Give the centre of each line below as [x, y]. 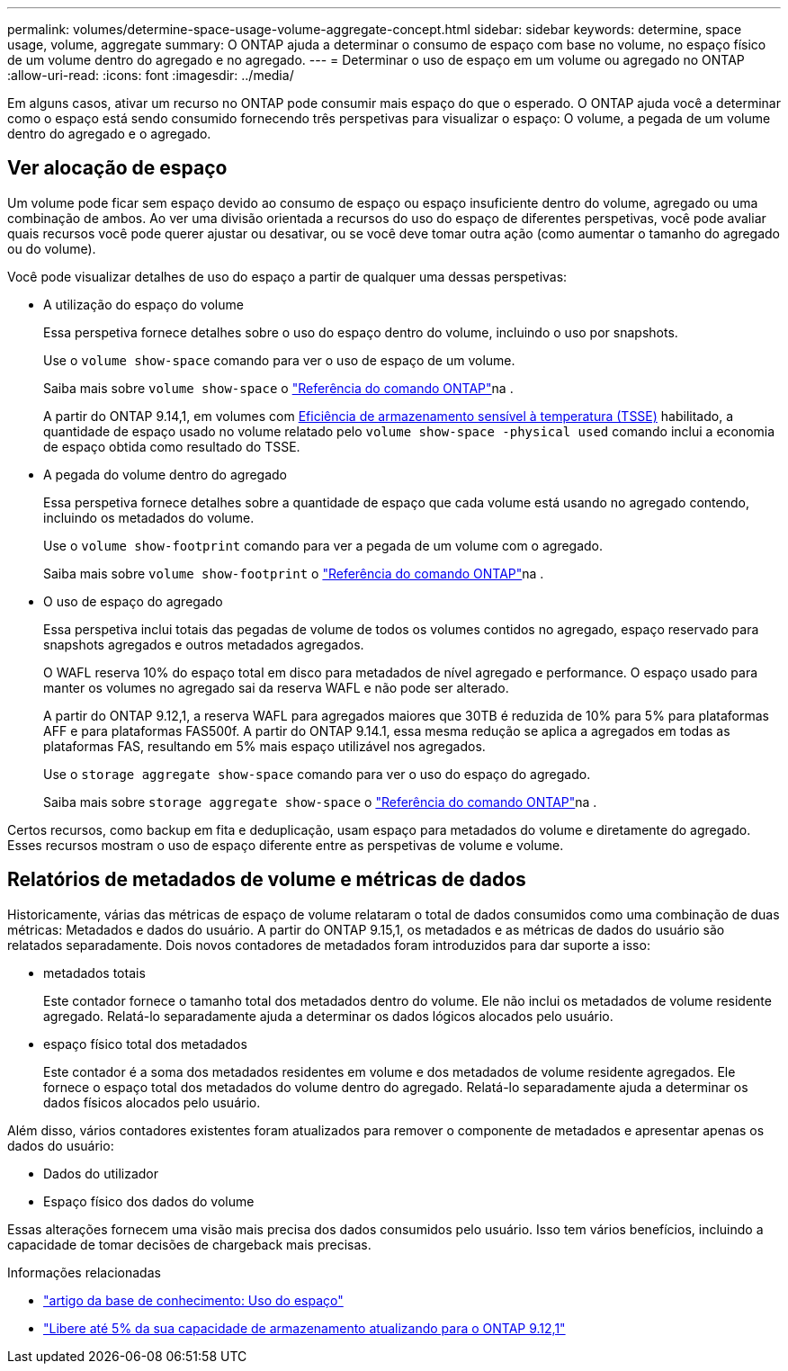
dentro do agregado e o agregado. [109, 134]
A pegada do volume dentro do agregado [165, 474]
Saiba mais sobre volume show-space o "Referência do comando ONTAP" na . [278, 388]
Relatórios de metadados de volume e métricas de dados [267, 880]
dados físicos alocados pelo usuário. [152, 1102]
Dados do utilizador [101, 1173]
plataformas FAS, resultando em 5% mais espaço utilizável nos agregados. [264, 746]
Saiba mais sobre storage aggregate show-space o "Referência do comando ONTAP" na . [320, 802]
